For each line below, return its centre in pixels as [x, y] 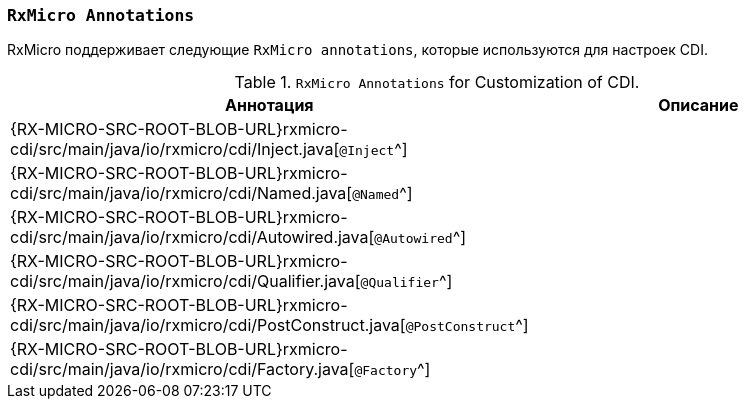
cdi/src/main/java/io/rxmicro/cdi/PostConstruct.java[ [208, 325]
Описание [698, 105]
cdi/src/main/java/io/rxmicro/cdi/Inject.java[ [175, 149]
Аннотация [269, 105]
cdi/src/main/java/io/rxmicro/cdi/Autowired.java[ [192, 237]
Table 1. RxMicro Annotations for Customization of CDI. [437, 82]
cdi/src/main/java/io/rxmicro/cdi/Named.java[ [181, 193]
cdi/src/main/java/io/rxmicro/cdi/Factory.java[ [182, 369]
